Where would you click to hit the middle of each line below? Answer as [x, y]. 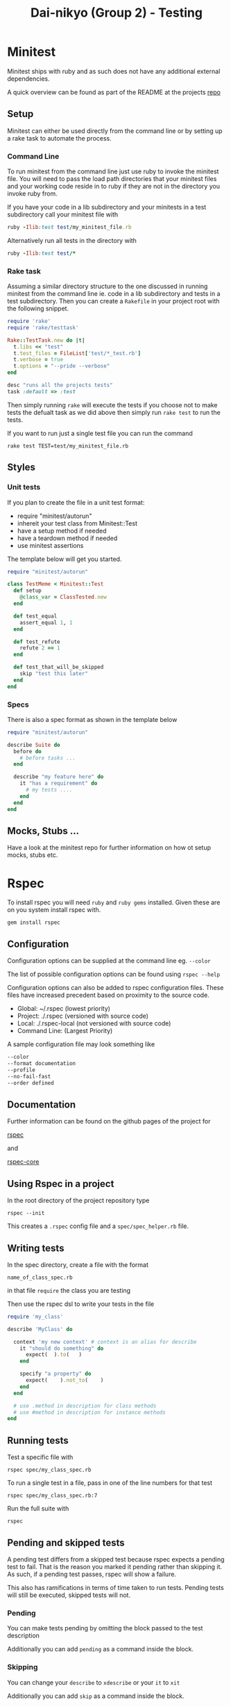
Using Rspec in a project [61, 1184]
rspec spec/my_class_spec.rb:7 [52, 1496]
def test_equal [35, 616]
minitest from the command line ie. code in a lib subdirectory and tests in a [114, 294]
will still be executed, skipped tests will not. [69, 1595]
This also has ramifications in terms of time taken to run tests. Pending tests [115, 1587]
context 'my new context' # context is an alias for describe [105, 1342]
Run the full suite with [38, 1509]
